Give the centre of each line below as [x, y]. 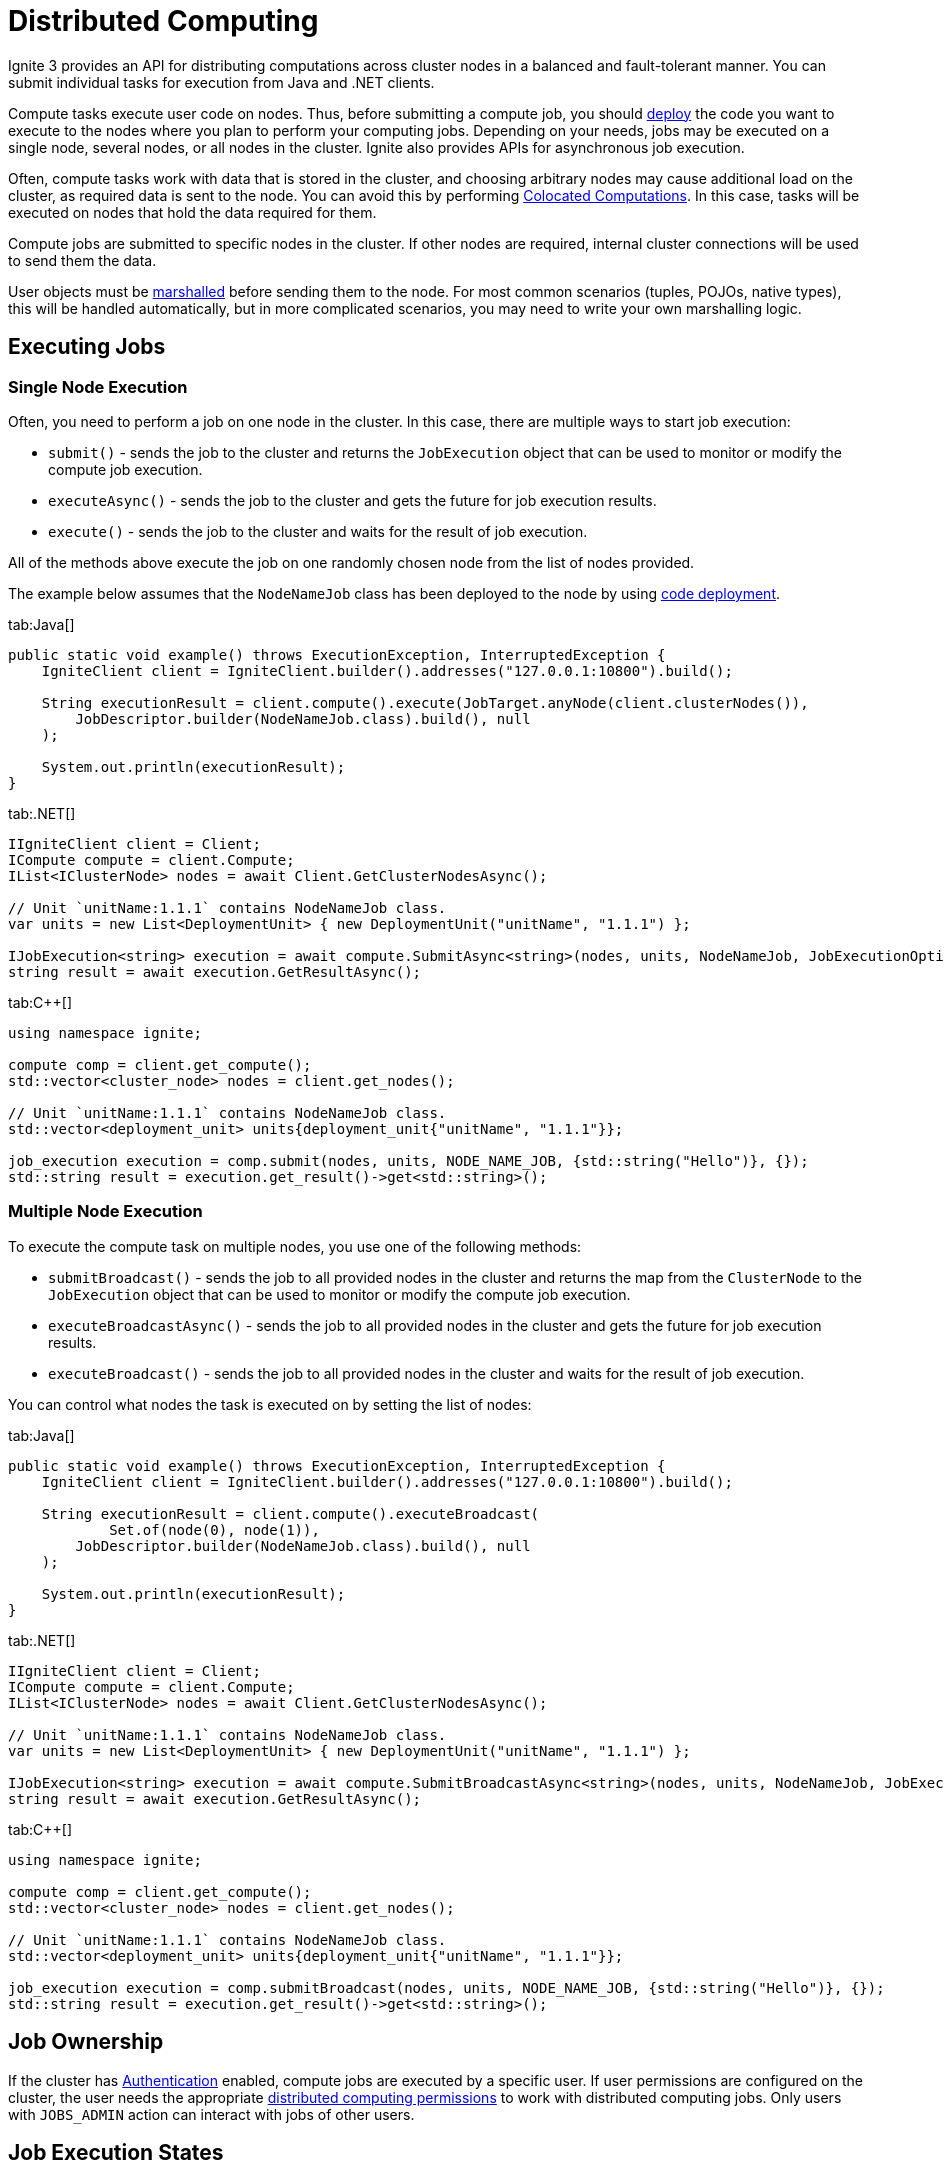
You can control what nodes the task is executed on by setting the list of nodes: [270, 1404]
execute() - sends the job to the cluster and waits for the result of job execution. [318, 531]
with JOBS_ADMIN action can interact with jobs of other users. [211, 2114]
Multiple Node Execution [105, 1211]
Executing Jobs [87, 347]
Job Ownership [86, 2042]
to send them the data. [82, 260]
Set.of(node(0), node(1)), [214, 1529]
